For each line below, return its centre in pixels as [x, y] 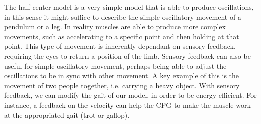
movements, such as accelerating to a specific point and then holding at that [122, 36]
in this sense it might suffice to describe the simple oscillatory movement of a [123, 16]
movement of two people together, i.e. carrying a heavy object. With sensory [122, 85]
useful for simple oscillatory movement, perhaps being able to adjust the [115, 66]
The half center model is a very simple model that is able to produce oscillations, [129, 7]
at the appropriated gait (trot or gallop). [67, 115]
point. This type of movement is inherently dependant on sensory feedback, [120, 46]
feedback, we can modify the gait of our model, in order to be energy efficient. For [130, 95]
